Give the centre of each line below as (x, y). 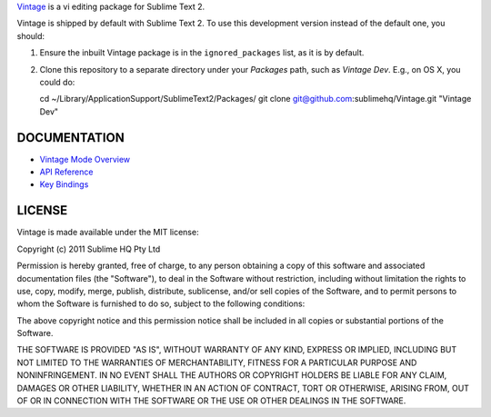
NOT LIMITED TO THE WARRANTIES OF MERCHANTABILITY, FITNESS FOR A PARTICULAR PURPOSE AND (217, 362)
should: (31, 35)
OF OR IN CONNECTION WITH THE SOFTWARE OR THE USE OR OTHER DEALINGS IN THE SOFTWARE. (211, 401)
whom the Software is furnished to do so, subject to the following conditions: (161, 303)
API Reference (66, 172)
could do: (57, 82)
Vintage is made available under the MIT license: (108, 233)
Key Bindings (64, 184)
